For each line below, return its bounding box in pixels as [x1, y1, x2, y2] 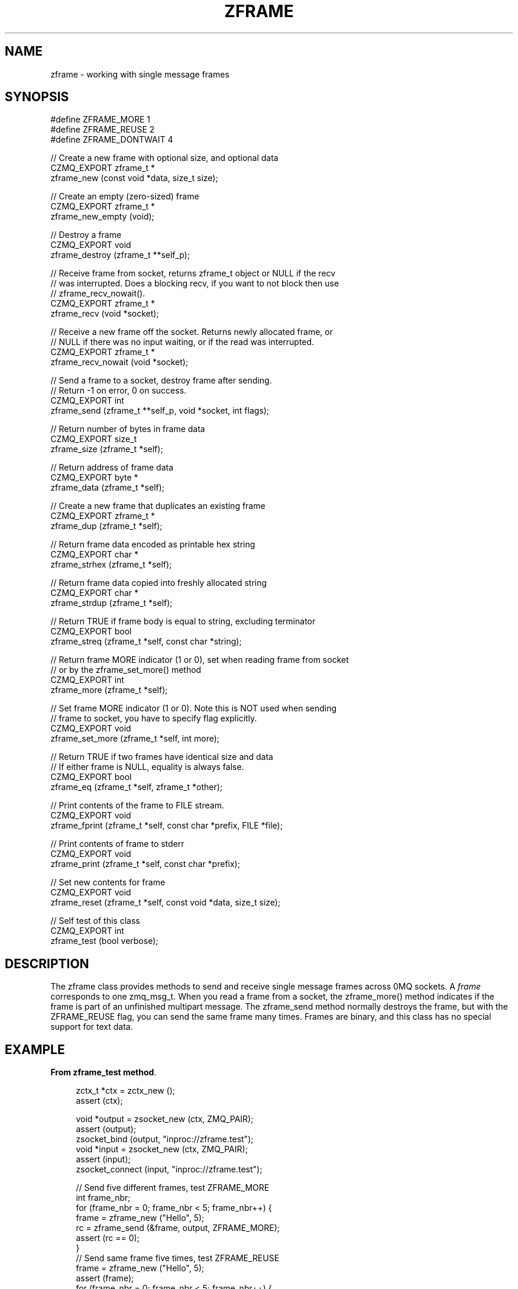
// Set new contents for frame [50, 877, 166, 888]
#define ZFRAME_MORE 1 [50, 114, 150, 125]
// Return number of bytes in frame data [50, 424, 205, 434]
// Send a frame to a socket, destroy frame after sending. [50, 375, 272, 386]
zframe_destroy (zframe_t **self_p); [50, 250, 190, 260]
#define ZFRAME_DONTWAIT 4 [50, 134, 173, 145]
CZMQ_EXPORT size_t [50, 434, 137, 444]
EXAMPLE [5, 1042, 65, 1057]
